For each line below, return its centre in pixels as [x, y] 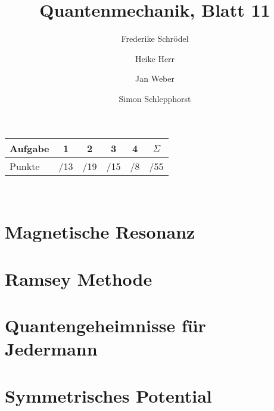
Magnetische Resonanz [100, 232]
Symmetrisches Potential [108, 395]
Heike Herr [155, 58]
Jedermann [51, 349]
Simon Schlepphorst [155, 98]
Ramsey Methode [79, 278]
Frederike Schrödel [155, 38]
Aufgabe [29, 148]
